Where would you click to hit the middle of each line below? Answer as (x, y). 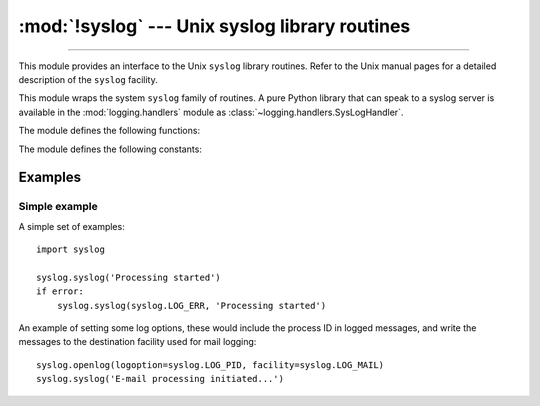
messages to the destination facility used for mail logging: (137, 342)
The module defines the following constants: (110, 149)
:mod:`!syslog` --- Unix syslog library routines (214, 26)
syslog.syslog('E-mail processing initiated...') (160, 379)
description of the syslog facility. (88, 79)
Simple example (58, 207)
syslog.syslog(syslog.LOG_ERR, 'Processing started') (191, 305)
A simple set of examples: (71, 226)
